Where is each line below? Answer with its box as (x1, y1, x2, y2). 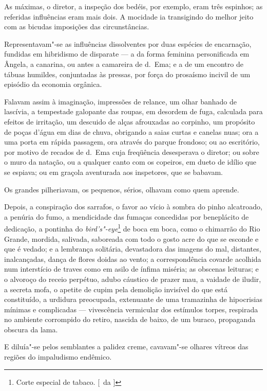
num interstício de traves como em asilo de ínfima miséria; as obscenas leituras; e (4, 263, 259, 274)
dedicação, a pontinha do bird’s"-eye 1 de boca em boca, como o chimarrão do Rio (4, 222, 260, 234)
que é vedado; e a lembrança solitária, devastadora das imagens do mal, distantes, (4, 243, 261, 254)
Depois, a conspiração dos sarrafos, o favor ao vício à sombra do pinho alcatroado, (4, 201, 262, 212)
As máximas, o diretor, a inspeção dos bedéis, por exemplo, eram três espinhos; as (4, 1, 263, 11)
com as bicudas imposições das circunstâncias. (4, 21, 149, 32)
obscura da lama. (4, 324, 58, 334)
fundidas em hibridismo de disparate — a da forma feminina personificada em (4, 48, 250, 59)
